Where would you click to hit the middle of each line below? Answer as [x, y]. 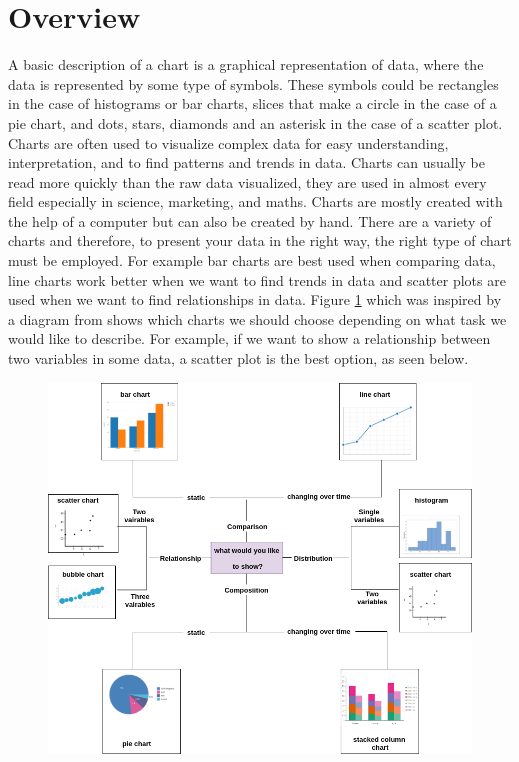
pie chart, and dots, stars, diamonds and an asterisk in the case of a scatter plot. [255, 122]
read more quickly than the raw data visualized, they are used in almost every [247, 181]
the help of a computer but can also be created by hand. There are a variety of [250, 220]
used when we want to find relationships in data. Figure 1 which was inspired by [255, 299]
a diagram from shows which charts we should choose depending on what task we [257, 318]
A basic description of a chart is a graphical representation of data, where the [246, 64]
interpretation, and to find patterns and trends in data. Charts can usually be [246, 162]
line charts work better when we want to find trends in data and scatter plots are [257, 279]
